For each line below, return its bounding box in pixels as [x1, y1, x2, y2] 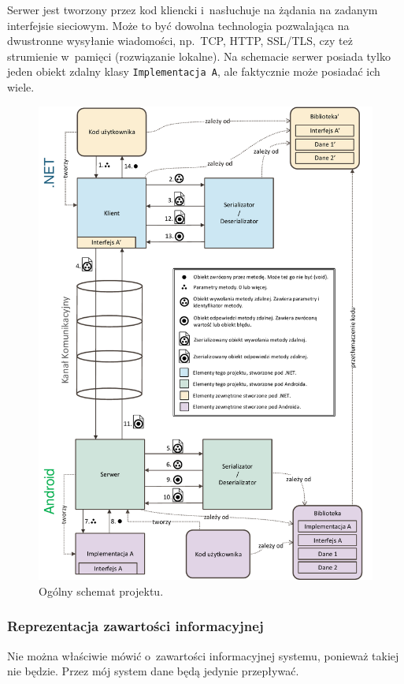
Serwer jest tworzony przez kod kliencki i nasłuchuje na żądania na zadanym [7, 2, 378, 17]
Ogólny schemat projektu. [39, 582, 164, 599]
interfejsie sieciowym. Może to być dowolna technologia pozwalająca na [7, 17, 350, 33]
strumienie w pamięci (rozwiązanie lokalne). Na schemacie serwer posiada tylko [7, 47, 391, 64]
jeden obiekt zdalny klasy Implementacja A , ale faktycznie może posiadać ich [7, 63, 380, 80]
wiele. [7, 79, 35, 95]
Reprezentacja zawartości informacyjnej [7, 616, 264, 636]
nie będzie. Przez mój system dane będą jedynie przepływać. [7, 663, 299, 679]
